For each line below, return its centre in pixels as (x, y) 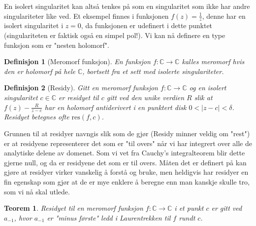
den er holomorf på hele (40, 71)
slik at (203, 97)
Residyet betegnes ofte (37, 117)
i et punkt (189, 208)
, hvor (23, 217)
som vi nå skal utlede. (37, 191)
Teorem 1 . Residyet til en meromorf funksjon (74, 208)
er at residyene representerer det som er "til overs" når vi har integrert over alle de (128, 143)
